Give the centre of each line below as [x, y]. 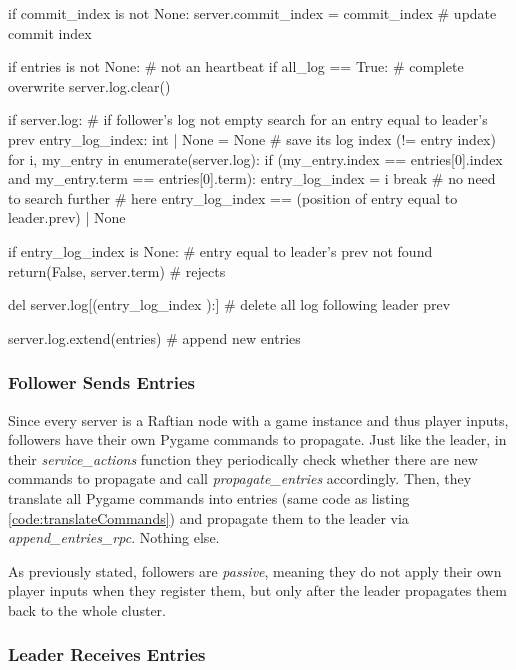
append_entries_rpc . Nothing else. [114, 537]
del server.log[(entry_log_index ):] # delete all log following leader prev [229, 304]
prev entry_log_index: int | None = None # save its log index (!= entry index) [252, 138]
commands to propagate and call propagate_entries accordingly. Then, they [240, 478]
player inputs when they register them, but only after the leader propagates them [258, 590]
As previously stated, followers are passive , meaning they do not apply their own [255, 570]
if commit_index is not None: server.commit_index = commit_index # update [252, 13]
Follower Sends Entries [102, 382]
